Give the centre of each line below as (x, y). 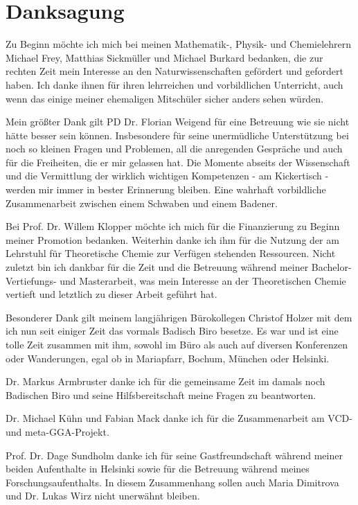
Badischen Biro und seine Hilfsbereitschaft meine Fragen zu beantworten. (161, 395)
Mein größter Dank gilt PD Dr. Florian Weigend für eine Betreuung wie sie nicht (178, 122)
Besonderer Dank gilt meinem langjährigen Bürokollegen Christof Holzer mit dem (179, 317)
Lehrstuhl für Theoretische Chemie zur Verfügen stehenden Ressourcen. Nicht (171, 253)
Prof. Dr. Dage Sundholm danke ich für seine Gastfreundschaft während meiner (174, 455)
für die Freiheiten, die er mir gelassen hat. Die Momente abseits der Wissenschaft (178, 162)
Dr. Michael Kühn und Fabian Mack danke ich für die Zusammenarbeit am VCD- (179, 418)
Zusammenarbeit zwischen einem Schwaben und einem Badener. (142, 203)
